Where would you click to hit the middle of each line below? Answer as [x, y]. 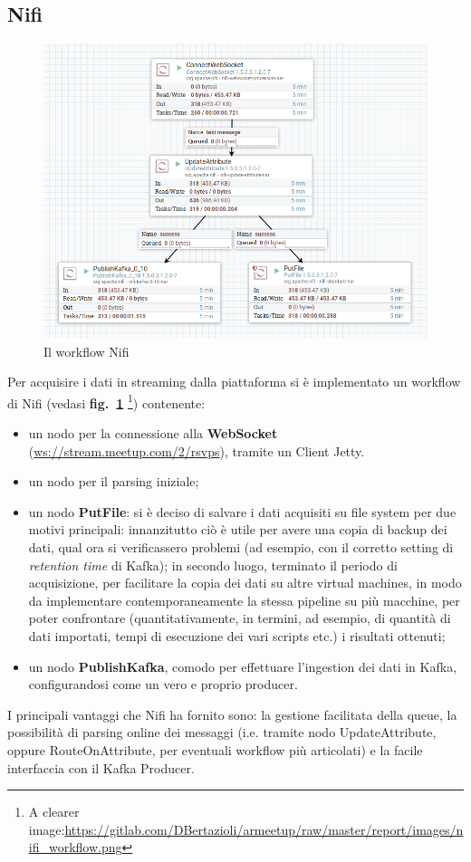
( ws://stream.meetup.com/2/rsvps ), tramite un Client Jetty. [197, 450]
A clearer [54, 812]
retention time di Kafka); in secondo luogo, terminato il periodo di [213, 565]
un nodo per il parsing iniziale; [114, 481]
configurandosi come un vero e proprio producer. [163, 684]
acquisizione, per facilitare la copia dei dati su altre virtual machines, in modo [245, 583]
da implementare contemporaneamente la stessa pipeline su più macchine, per [244, 600]
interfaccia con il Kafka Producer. [101, 767]
